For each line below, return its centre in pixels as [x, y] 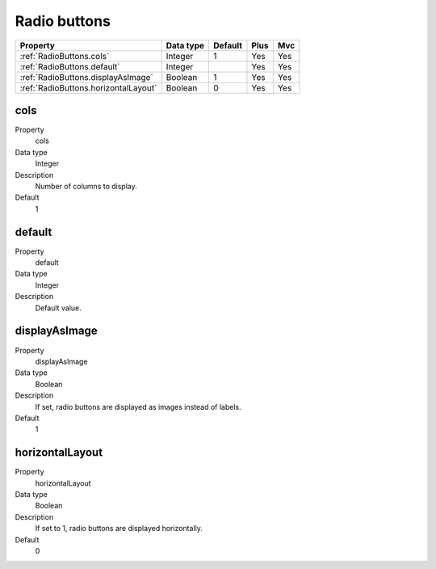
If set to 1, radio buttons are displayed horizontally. [119, 529]
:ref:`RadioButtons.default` [70, 66]
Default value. [59, 308]
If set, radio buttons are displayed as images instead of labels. [138, 407]
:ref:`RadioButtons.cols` [65, 56]
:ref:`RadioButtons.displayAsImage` [86, 77]
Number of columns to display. [86, 187]
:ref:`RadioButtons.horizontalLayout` [88, 87]
